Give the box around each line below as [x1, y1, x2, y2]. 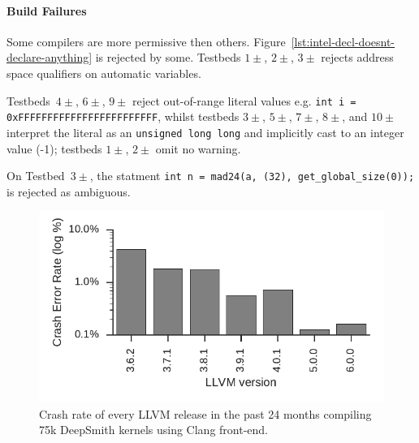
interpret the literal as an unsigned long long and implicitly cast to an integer [6, 123, 404, 140]
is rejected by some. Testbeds [95, 49, 241, 66]
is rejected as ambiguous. [6, 183, 131, 200]
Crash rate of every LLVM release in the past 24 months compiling [39, 405, 372, 422]
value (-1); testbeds [6, 140, 102, 157]
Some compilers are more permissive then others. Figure [6, 32, 286, 49]
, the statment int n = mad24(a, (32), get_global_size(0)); [89, 167, 415, 184]
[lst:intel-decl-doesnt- [291, 32, 395, 49]
